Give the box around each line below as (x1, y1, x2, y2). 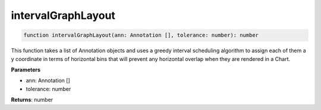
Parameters (11, 66, 41, 73)
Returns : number (11, 96, 53, 103)
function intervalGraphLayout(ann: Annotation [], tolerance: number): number (23, 32, 259, 38)
